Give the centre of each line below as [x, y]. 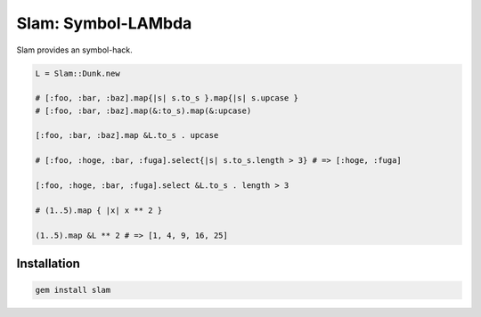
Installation [48, 264]
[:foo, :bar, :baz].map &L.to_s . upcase [127, 135]
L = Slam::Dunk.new [77, 73]
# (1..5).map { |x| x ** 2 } [99, 210]
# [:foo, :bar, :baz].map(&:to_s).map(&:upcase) [143, 110]
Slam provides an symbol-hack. [74, 50]
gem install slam [73, 290]
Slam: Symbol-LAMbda [104, 23]
